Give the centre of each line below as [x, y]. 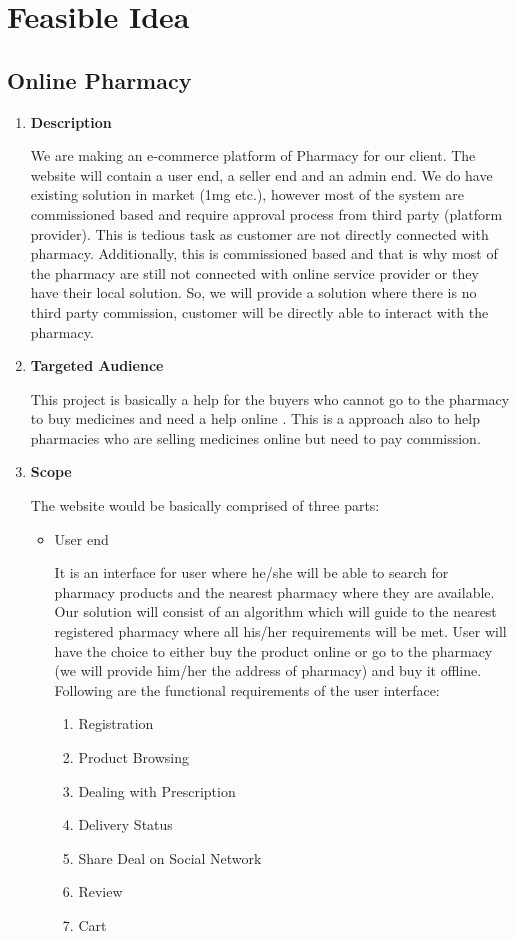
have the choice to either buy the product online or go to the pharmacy [273, 650]
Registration [116, 723]
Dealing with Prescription [157, 790]
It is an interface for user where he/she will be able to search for [251, 572]
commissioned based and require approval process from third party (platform [266, 213]
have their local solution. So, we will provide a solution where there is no [253, 292]
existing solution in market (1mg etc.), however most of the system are [247, 194]
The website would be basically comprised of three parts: [205, 505]
